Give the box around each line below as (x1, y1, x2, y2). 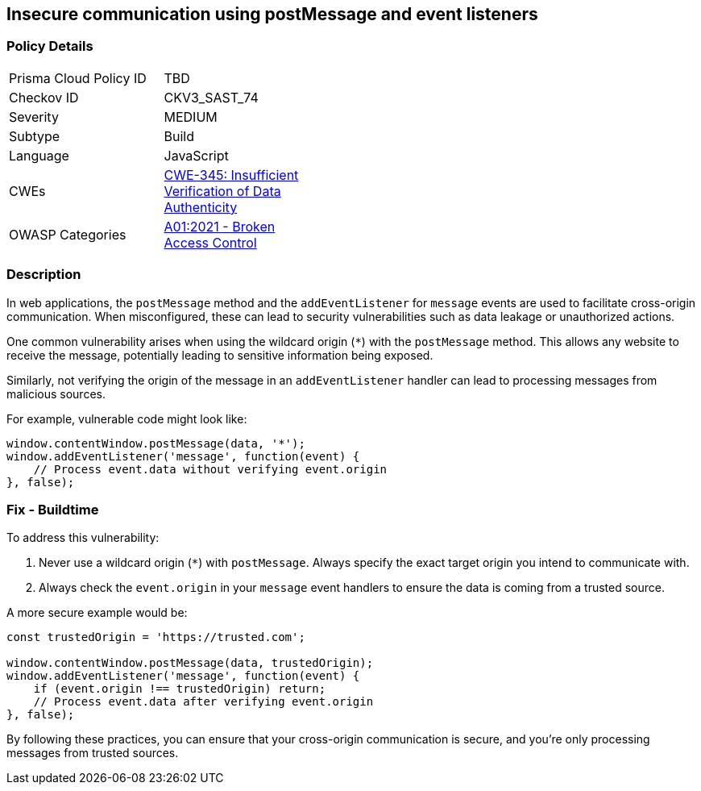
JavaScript (164, 147, 229, 164)
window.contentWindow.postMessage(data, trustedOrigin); (6, 656, 374, 670)
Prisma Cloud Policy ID (9, 69, 147, 86)
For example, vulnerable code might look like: (6, 411, 247, 426)
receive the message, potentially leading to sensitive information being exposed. (6, 348, 433, 362)
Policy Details (6, 38, 93, 55)
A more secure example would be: (6, 606, 188, 620)
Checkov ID (9, 89, 79, 106)
